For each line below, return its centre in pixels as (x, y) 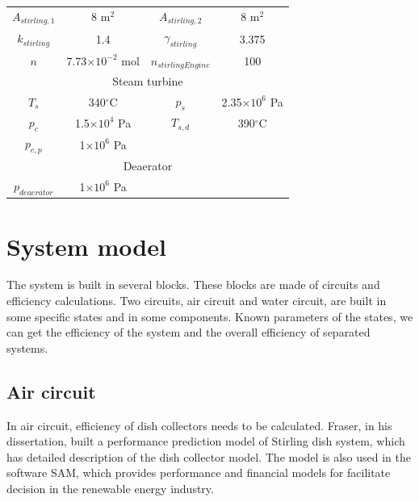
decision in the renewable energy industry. (110, 488)
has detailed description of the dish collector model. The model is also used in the (209, 456)
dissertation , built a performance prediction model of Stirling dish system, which (206, 441)
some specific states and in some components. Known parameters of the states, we (210, 316)
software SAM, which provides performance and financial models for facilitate (199, 473)
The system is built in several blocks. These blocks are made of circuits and (193, 284)
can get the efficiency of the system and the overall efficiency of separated (189, 332)
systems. (27, 347)
